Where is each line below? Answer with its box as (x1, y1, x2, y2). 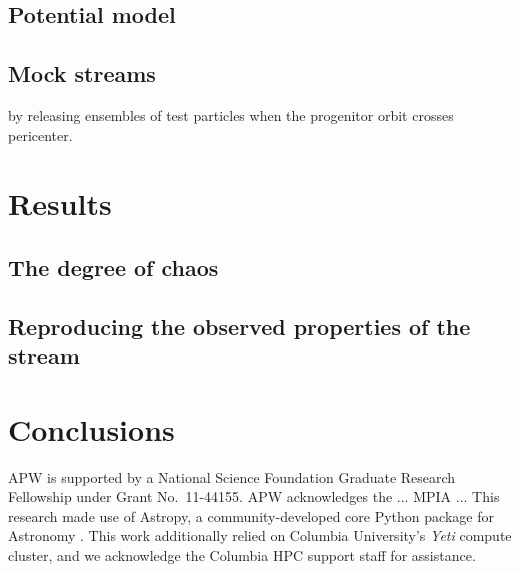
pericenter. (8, 124, 73, 145)
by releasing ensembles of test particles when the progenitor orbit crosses (8, 104, 454, 125)
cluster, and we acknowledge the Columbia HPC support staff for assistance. (8, 545, 476, 565)
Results (8, 183, 112, 224)
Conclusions (8, 408, 175, 449)
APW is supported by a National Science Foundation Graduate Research (8, 466, 456, 487)
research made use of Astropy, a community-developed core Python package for (8, 505, 494, 526)
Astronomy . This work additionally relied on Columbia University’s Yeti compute (8, 525, 512, 546)
